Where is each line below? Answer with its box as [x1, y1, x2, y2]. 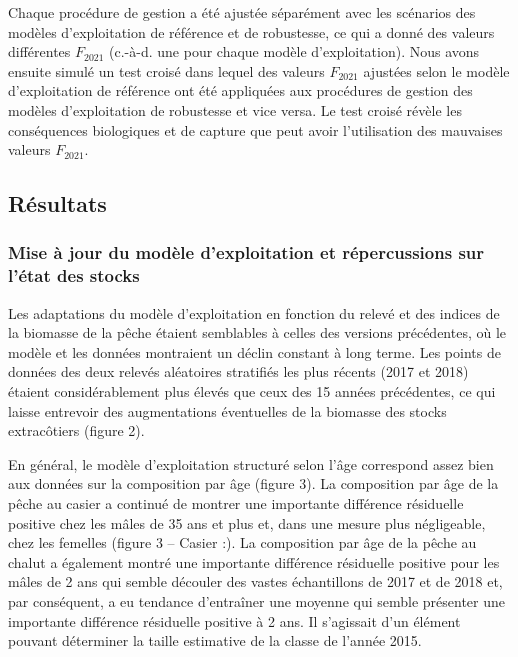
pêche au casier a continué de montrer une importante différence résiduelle [8, 493, 464, 514]
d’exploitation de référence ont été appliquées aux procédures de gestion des [8, 80, 473, 101]
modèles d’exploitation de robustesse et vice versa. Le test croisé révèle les [8, 99, 462, 120]
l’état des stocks [8, 263, 140, 288]
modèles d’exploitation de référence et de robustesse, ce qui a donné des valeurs [8, 21, 495, 42]
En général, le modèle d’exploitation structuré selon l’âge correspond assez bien [8, 453, 494, 474]
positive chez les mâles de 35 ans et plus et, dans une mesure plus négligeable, [8, 512, 486, 533]
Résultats [8, 188, 107, 219]
